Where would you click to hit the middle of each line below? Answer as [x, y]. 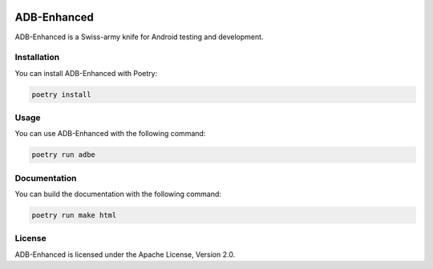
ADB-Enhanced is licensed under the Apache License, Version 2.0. [125, 254]
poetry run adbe [64, 155]
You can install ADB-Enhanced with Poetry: [86, 73]
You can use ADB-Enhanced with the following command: [110, 134]
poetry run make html [74, 215]
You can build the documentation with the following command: [118, 194]
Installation [37, 58]
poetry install [61, 94]
